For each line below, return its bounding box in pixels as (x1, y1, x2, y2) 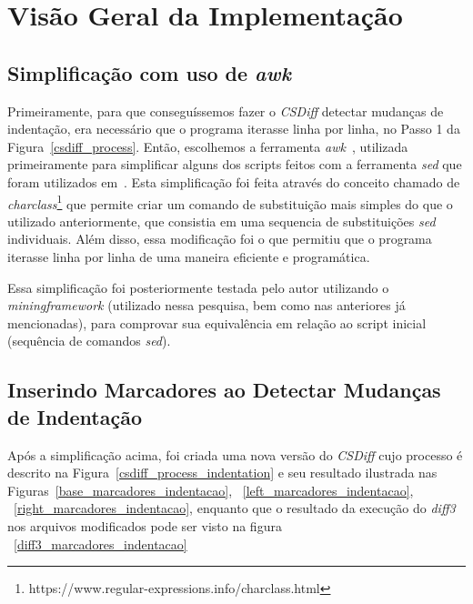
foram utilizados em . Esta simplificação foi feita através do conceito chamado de (7, 172, 460, 191)
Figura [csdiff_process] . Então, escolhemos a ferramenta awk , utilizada (7, 136, 408, 156)
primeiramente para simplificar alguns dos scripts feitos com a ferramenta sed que (7, 155, 462, 174)
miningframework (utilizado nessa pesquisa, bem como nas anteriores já (7, 296, 406, 315)
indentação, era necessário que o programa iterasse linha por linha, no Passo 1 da (7, 119, 460, 138)
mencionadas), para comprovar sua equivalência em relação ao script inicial (7, 313, 427, 332)
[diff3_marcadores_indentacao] (14, 534, 187, 553)
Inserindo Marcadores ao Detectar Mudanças (7, 376, 441, 404)
